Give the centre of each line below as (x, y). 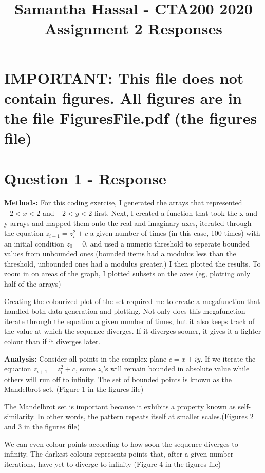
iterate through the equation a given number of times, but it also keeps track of (129, 321)
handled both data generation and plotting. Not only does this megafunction (125, 311)
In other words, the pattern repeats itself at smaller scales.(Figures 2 (146, 416)
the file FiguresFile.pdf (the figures (131, 117)
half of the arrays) (33, 284)
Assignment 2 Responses (134, 29)
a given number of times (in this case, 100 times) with (175, 233)
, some (85, 368)
